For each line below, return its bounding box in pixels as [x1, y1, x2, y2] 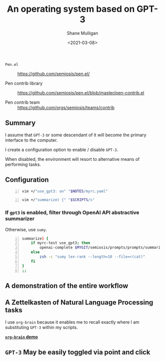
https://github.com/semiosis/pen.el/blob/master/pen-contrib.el [17, 90, 144, 95]
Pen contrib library [5, 80, 43, 86]
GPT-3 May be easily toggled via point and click [5, 348, 151, 357]
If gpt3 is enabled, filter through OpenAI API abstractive [5, 209, 139, 216]
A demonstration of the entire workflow [5, 282, 129, 290]
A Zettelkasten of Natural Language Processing [5, 299, 154, 307]
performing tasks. [5, 161, 41, 167]
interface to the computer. [5, 137, 58, 143]
